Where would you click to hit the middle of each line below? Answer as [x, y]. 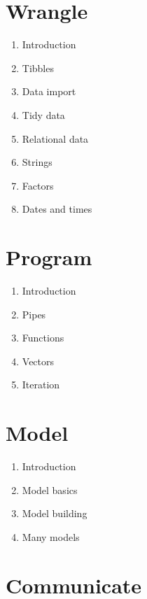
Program [49, 257]
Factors [38, 185]
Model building [55, 513]
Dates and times [57, 209]
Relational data [55, 138]
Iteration [41, 385]
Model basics [50, 489]
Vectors [38, 361]
